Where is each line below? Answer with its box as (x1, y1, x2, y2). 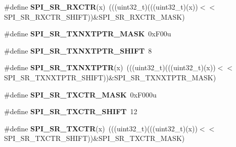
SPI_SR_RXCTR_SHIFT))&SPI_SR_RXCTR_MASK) (4, 11, 185, 22)
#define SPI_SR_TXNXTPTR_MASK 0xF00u (4, 28, 171, 39)
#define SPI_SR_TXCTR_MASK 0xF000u (4, 89, 157, 100)
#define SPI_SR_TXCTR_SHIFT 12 (4, 106, 137, 117)
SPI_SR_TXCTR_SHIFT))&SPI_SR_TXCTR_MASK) (4, 133, 185, 143)
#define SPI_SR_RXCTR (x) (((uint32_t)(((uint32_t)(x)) (4, 2, 198, 12)
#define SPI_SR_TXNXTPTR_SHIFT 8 (4, 45, 152, 56)
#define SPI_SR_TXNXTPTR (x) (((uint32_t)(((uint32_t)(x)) (4, 62, 216, 73)
